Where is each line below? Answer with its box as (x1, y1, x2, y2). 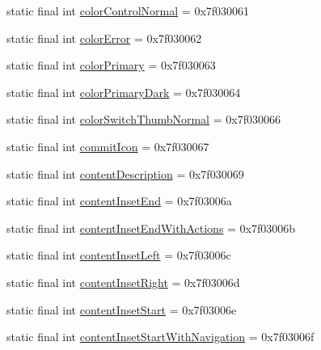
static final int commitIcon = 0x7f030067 (6, 137, 209, 154)
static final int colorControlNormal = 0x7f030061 (6, 2, 250, 19)
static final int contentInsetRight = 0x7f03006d (6, 273, 240, 290)
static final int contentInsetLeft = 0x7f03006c (6, 247, 231, 264)
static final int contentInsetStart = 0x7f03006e (6, 301, 237, 318)
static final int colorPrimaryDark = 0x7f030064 (6, 83, 241, 100)
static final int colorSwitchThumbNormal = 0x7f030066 (6, 111, 281, 128)
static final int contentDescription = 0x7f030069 (6, 165, 244, 182)
